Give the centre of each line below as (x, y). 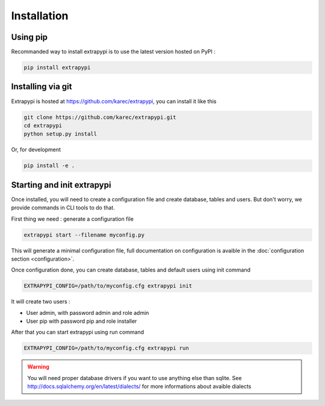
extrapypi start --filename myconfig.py (84, 235)
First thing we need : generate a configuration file (72, 219)
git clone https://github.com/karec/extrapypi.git (100, 117)
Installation (40, 16)
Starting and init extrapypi (61, 185)
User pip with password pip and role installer (82, 321)
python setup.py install (60, 134)
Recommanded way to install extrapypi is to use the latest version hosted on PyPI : (113, 52)
